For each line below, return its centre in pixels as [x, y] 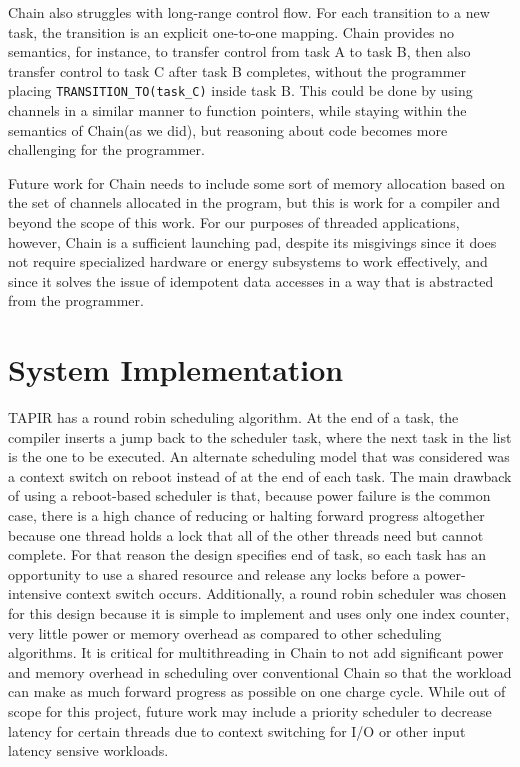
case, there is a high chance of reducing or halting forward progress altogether [246, 515]
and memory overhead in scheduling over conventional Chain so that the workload [260, 671]
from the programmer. [76, 300]
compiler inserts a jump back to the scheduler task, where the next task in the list [260, 436]
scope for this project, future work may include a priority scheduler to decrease [250, 711]
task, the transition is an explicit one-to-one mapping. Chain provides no [231, 31]
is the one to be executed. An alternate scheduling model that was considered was [259, 456]
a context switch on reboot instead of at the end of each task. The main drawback [260, 475]
